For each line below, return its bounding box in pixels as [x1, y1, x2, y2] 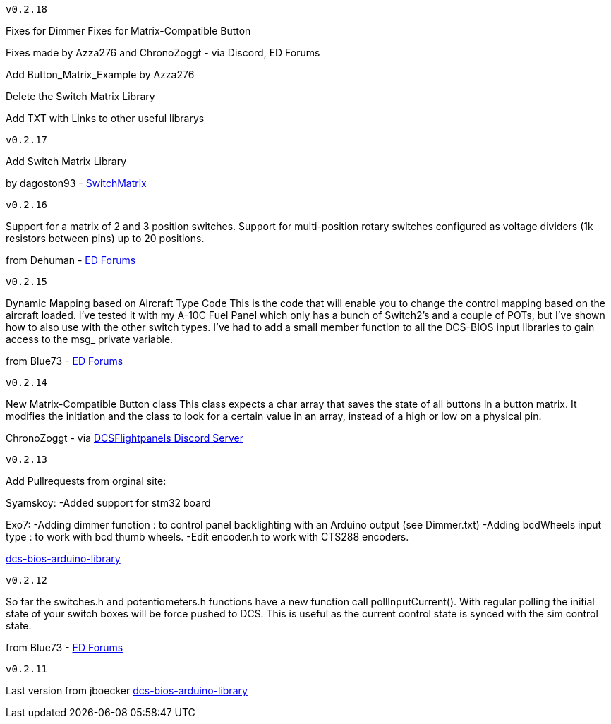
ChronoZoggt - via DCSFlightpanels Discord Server [6, 432, 243, 444]
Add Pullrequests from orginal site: [6, 475, 167, 487]
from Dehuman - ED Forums [6, 254, 136, 266]
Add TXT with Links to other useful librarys [6, 112, 205, 124]
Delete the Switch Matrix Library [6, 90, 155, 102]
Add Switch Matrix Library [6, 155, 127, 167]
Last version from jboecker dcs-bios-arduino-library [6, 684, 248, 696]
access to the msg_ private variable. [6, 333, 174, 345]
